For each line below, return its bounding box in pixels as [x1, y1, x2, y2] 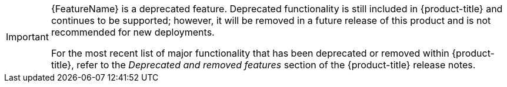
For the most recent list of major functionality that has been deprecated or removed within [51, 47, 449, 59]
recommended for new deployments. [51, 26, 215, 38]
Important [6, 31, 49, 43]
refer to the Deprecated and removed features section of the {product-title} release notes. [76, 59, 476, 71]
